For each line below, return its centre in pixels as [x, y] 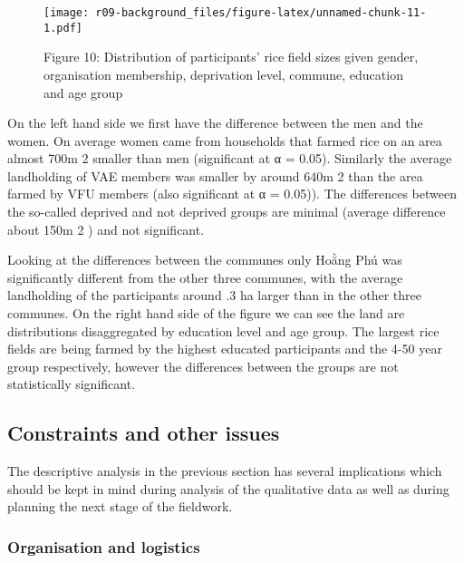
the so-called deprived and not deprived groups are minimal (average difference [227, 212]
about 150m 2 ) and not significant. [106, 229]
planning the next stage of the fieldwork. [120, 506]
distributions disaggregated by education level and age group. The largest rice [223, 330]
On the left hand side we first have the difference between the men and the [215, 123]
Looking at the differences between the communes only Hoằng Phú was [205, 260]
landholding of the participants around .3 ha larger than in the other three [214, 295]
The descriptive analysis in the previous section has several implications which [225, 471]
